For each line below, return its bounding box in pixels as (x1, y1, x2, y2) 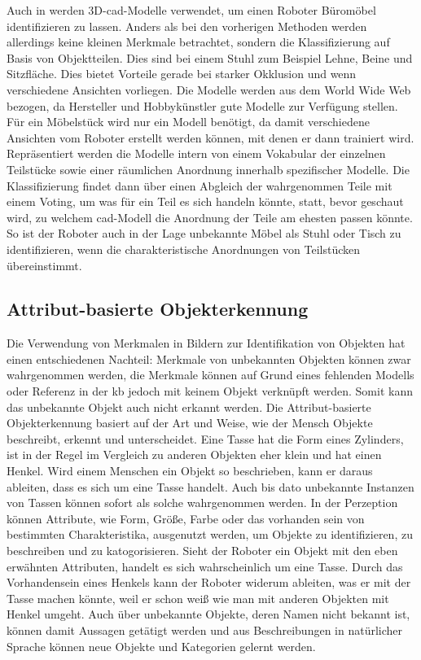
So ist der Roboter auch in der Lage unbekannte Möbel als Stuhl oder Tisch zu (7, 225, 401, 242)
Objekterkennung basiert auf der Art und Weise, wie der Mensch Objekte (7, 414, 373, 431)
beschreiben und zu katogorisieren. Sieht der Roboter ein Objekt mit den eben (7, 542, 398, 559)
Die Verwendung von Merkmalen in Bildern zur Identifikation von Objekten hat (7, 334, 406, 352)
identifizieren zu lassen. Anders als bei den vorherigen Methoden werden (7, 17, 367, 34)
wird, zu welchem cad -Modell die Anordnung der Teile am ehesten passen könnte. (7, 208, 413, 225)
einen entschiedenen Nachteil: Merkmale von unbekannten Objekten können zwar (7, 350, 411, 367)
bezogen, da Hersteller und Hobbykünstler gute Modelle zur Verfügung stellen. (7, 97, 398, 114)
